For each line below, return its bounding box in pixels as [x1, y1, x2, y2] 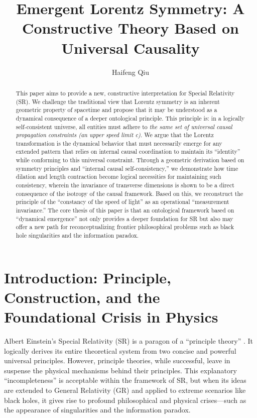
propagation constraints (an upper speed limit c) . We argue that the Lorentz [16, 131, 214, 139]
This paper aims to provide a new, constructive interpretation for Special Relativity [16, 88, 235, 97]
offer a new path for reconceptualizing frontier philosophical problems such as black [16, 223, 234, 231]
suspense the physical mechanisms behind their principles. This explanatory [4, 365, 237, 375]
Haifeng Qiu [112, 66, 149, 77]
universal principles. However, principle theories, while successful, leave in [4, 355, 230, 366]
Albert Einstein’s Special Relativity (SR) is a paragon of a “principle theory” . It [4, 336, 253, 346]
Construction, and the [4, 286, 160, 307]
